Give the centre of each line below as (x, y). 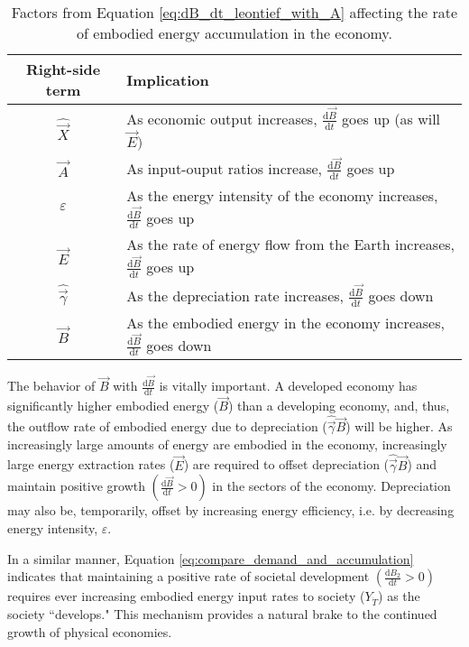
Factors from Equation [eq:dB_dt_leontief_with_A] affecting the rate (234, 12)
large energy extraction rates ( (91, 464)
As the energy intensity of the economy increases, (282, 195)
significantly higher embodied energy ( (113, 406)
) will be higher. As (399, 426)
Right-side (64, 69)
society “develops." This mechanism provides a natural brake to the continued (222, 614)
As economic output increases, (222, 119)
